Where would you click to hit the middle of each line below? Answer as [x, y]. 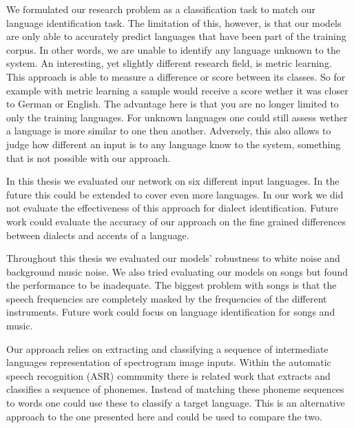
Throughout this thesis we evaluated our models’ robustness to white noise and [173, 258]
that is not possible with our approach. [88, 157]
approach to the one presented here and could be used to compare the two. [164, 416]
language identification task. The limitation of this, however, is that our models [174, 22]
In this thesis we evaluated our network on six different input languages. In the [173, 181]
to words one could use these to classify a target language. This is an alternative [176, 403]
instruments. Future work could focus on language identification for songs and [171, 312]
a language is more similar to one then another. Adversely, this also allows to [169, 131]
